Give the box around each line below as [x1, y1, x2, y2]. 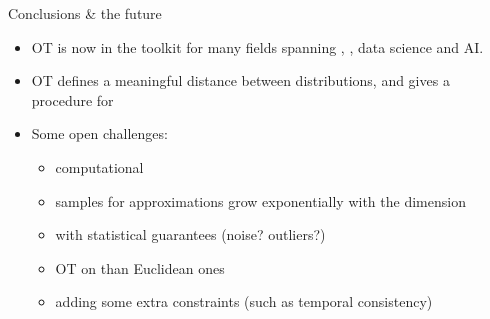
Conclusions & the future [8, 3, 162, 23]
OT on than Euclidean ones [55, 257, 225, 278]
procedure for [31, 89, 114, 110]
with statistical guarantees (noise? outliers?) [55, 224, 326, 245]
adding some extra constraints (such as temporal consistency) [55, 291, 433, 312]
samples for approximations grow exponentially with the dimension [55, 190, 466, 211]
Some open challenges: [31, 123, 168, 144]
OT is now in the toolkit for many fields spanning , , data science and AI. [31, 36, 484, 57]
